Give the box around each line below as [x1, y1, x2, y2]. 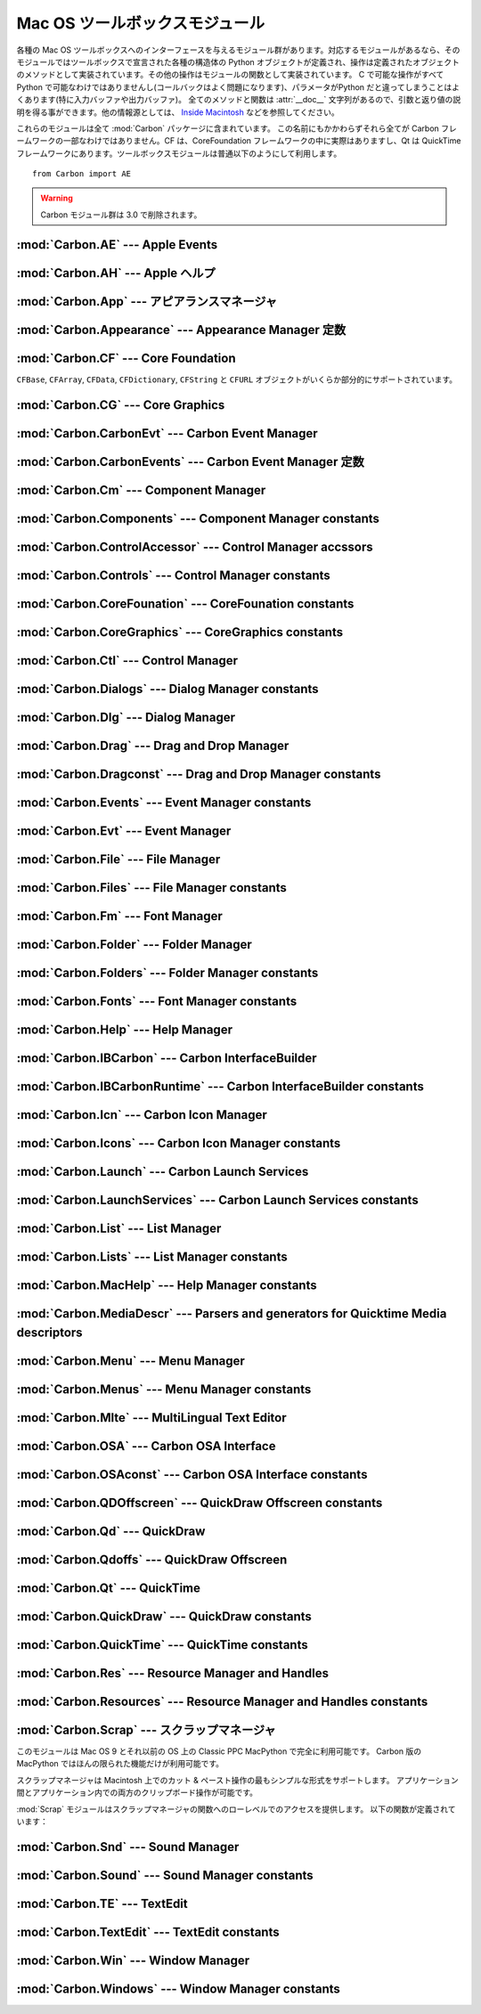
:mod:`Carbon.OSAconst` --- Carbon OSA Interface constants [16, 1466, 368, 1482]
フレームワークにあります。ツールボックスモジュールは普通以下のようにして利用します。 [16, 148, 342, 159]
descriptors [16, 1325, 84, 1340]
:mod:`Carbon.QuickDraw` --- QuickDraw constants [16, 1609, 312, 1624]
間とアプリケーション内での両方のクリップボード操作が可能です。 [16, 1787, 258, 1798]
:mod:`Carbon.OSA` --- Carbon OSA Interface [16, 1439, 276, 1454]
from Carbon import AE [32, 169, 132, 179]
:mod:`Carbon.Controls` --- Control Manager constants [16, 567, 331, 583]
